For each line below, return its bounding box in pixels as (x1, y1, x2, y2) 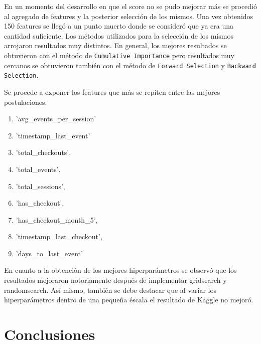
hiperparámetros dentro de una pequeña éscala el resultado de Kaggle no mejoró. (4, 294, 253, 305)
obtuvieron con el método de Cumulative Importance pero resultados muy (4, 50, 235, 60)
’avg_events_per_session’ (16, 113, 96, 124)
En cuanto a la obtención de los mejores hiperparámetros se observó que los (4, 265, 237, 275)
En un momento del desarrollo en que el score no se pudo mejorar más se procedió (4, 1, 257, 11)
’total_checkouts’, (16, 147, 71, 157)
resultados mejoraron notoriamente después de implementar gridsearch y (4, 275, 227, 285)
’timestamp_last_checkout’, (16, 231, 102, 242)
